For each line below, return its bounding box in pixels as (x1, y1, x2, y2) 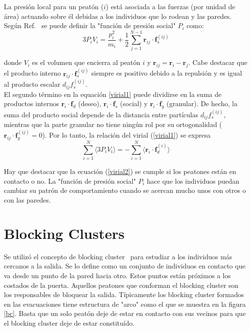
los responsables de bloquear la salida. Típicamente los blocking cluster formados (4, 289, 244, 299)
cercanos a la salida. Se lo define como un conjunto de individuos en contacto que (4, 261, 246, 271)
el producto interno (4, 68, 61, 78)
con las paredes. (4, 195, 51, 205)
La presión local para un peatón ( (4, 1, 104, 11)
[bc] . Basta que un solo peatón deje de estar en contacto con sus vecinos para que (4, 308, 246, 318)
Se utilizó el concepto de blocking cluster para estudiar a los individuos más (4, 251, 233, 261)
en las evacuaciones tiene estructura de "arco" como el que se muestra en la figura (4, 299, 246, 309)
